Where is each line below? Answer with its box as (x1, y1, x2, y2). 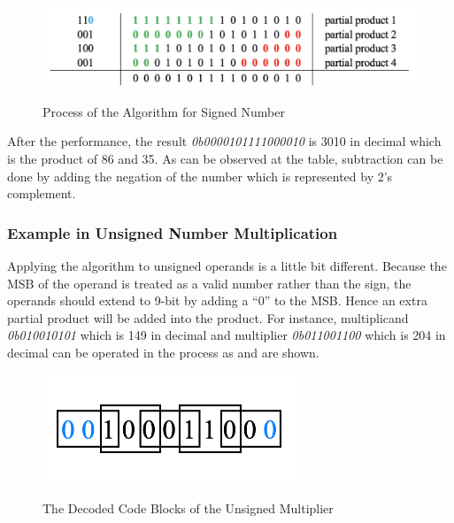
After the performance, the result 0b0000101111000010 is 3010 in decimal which (7, 132, 442, 150)
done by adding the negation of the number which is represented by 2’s (7, 166, 393, 185)
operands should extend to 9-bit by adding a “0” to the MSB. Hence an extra (7, 291, 427, 310)
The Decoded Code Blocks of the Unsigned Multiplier (42, 498, 334, 517)
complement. (7, 184, 76, 203)
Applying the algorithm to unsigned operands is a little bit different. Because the (7, 257, 447, 275)
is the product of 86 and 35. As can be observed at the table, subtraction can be (7, 150, 443, 168)
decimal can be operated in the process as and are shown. (7, 343, 319, 362)
